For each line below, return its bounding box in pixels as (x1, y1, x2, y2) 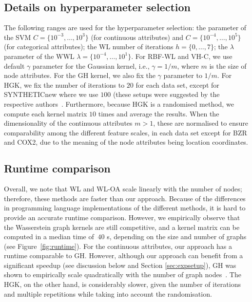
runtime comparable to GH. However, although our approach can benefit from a (4, 250, 243, 261)
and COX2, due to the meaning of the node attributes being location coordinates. (4, 137, 248, 147)
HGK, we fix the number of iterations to (4, 79, 125, 90)
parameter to (163, 70, 202, 80)
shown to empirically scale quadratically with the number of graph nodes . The (4, 269, 241, 280)
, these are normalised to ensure (153, 118, 248, 128)
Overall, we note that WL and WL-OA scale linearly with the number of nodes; (4, 184, 242, 194)
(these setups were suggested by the (113, 89, 220, 99)
